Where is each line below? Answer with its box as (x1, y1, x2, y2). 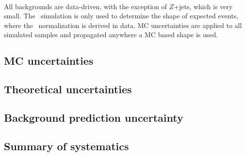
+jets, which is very (174, 1, 233, 11)
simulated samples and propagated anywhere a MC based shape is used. (4, 29, 218, 40)
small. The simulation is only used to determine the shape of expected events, (4, 11, 239, 21)
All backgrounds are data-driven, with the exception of (4, 1, 167, 11)
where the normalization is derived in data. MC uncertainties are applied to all (4, 20, 242, 30)
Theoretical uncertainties (4, 82, 132, 97)
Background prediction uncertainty (4, 110, 183, 125)
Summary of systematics (4, 138, 129, 153)
